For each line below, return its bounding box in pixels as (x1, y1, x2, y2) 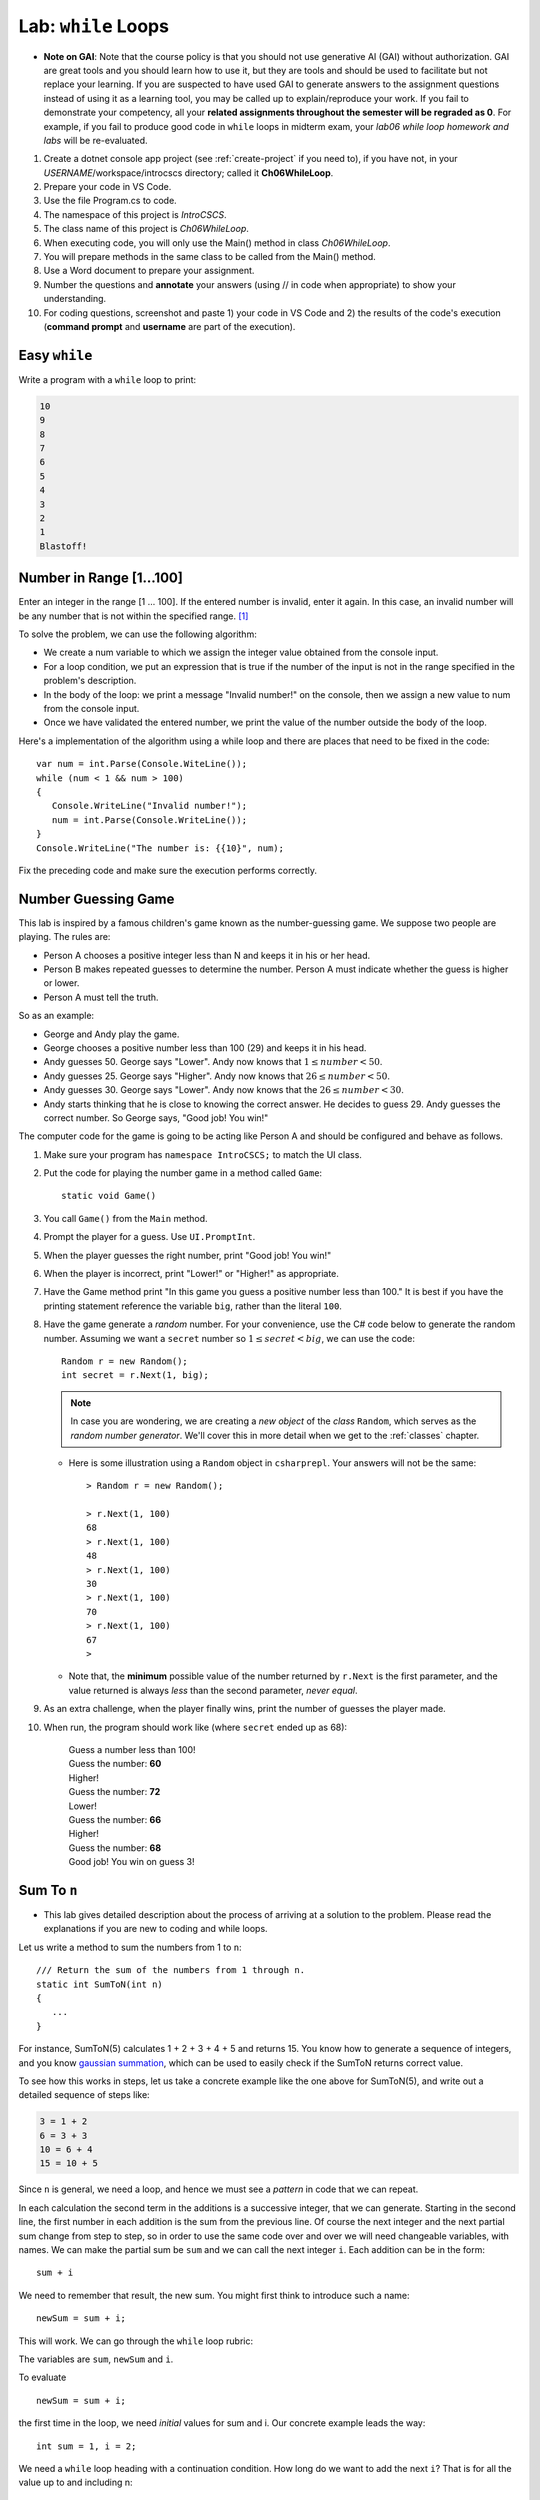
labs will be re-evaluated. (43, 134, 149, 146)
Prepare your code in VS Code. (43, 181, 172, 193)
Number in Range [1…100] (18, 570, 184, 587)
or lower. (43, 977, 80, 989)
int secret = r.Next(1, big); (61, 1370, 210, 1381)
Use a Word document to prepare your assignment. (43, 265, 255, 277)
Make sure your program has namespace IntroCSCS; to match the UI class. (43, 1148, 362, 1160)
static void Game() (61, 1190, 157, 1202)
